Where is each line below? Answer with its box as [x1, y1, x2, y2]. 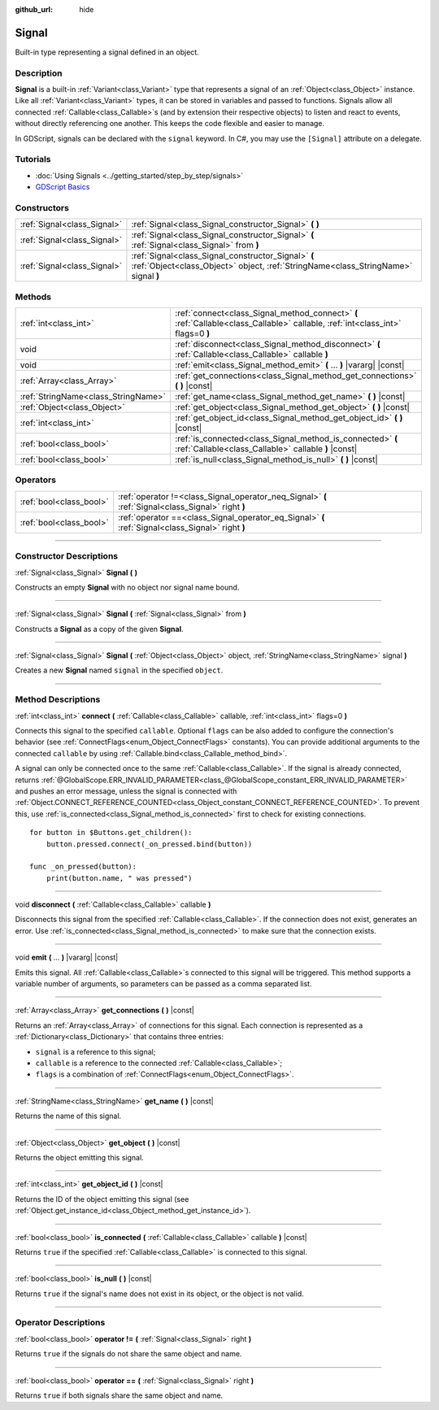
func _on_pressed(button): [29, 862, 137, 872]
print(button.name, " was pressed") [46, 873, 193, 882]
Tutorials [15, 154, 52, 165]
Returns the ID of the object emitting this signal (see [15, 1194, 189, 1203]
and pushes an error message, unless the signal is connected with [15, 786, 237, 796]
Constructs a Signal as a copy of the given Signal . [15, 624, 184, 633]
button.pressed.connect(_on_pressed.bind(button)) [46, 839, 253, 849]
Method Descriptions [15, 694, 101, 705]
